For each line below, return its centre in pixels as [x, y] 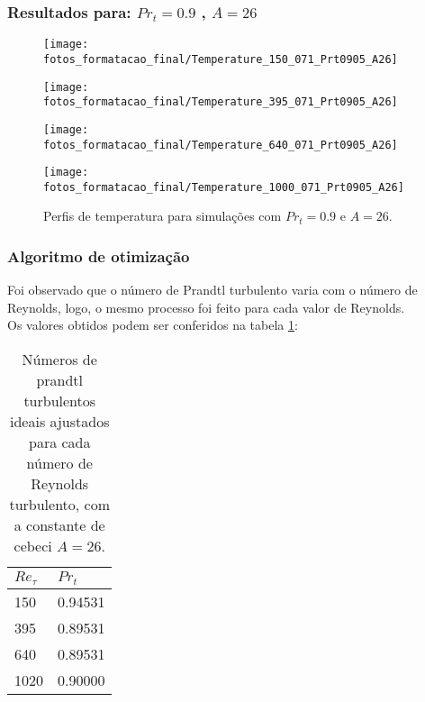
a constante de [59, 525]
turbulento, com [60, 505]
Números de [59, 360]
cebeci [33, 546]
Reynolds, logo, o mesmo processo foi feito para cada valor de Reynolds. [206, 307]
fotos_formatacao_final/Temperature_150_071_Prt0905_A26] [221, 59]
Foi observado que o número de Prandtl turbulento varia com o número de [212, 290]
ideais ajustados [59, 422]
